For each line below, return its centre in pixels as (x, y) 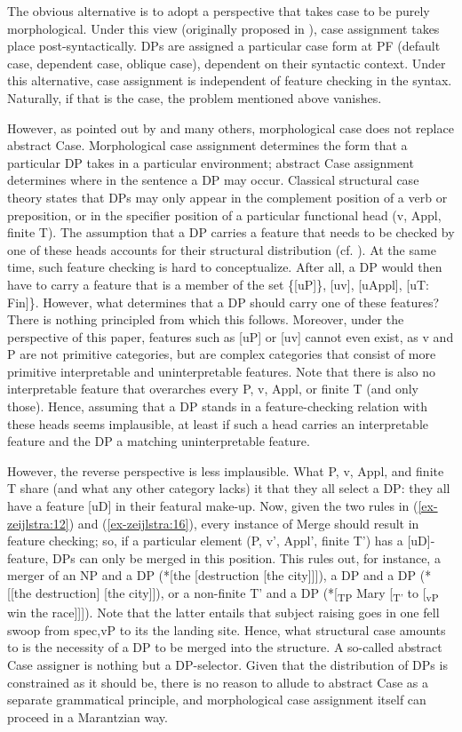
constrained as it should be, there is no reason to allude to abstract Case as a (218, 682)
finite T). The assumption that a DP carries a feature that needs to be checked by (231, 232)
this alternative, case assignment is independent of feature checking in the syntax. (230, 80)
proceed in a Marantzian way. (88, 716)
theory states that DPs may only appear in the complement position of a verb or (227, 197)
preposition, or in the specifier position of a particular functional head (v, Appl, (224, 215)
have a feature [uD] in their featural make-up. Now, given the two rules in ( (213, 506)
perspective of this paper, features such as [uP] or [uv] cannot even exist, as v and (231, 336)
